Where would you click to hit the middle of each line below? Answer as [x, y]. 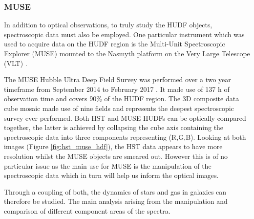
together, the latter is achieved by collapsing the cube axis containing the [114, 127]
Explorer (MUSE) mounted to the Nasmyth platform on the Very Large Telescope [127, 53]
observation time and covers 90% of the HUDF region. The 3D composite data [122, 99]
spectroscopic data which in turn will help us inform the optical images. [111, 175]
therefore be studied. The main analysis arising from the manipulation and [116, 201]
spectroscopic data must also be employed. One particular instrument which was [124, 34]
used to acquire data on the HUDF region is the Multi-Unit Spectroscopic [115, 44]
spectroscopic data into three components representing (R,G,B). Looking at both [125, 137]
